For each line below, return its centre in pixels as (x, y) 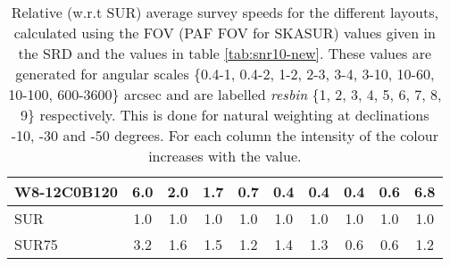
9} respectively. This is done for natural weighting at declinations (225, 115)
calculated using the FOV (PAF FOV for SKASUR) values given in (225, 33)
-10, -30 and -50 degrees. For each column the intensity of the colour (225, 135)
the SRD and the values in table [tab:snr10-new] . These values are (225, 53)
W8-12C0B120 (66, 191)
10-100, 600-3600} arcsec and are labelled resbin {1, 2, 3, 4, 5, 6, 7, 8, (225, 94)
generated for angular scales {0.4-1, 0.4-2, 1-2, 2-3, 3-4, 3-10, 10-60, (225, 74)
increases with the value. (225, 156)
